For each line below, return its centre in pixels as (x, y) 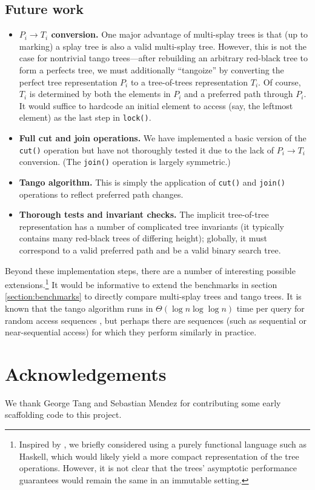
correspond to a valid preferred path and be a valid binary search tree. (150, 250)
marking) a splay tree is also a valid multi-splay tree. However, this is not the (163, 46)
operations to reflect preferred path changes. (101, 194)
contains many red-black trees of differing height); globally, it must (143, 238)
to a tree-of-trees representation (189, 82)
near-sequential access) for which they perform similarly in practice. (131, 332)
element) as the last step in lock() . (85, 117)
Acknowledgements (86, 373)
